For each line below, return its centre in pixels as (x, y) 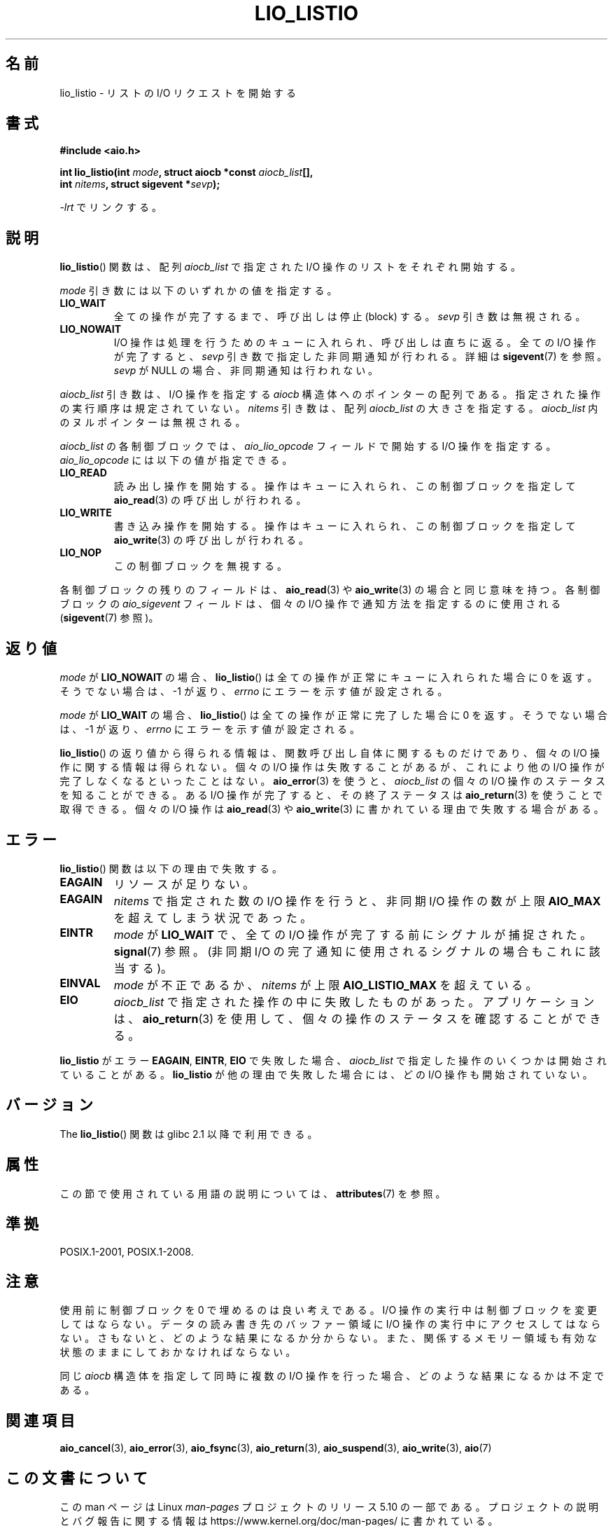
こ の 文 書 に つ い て (77, 1478)
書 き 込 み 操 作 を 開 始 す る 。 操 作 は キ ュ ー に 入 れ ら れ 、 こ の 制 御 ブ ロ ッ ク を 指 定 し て (345, 526)
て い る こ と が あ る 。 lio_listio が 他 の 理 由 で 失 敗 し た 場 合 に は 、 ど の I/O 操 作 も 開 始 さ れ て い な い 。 (326, 1074)
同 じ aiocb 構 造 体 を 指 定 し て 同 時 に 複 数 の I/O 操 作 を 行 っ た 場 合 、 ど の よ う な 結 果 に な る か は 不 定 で (332, 1376)
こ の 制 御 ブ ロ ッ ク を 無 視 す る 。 (200, 566)
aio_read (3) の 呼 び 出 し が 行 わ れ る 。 (210, 500)
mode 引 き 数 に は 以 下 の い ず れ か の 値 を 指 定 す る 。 (198, 291)
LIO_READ (83, 473)
